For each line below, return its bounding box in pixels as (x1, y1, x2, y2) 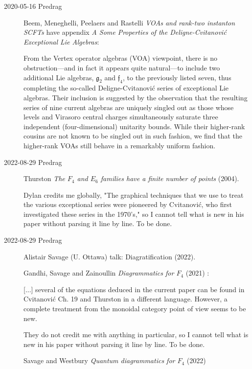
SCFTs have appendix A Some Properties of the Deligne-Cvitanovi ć (23, 27, 227, 37)
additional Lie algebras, (23, 72, 94, 82)
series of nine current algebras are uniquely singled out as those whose (23, 102, 234, 112)
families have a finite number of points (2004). (100, 173, 239, 184)
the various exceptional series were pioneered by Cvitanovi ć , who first (23, 199, 232, 209)
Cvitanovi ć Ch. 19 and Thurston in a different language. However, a (23, 294, 228, 304)
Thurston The (23, 173, 65, 184)
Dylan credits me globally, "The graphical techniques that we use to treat (23, 189, 244, 200)
